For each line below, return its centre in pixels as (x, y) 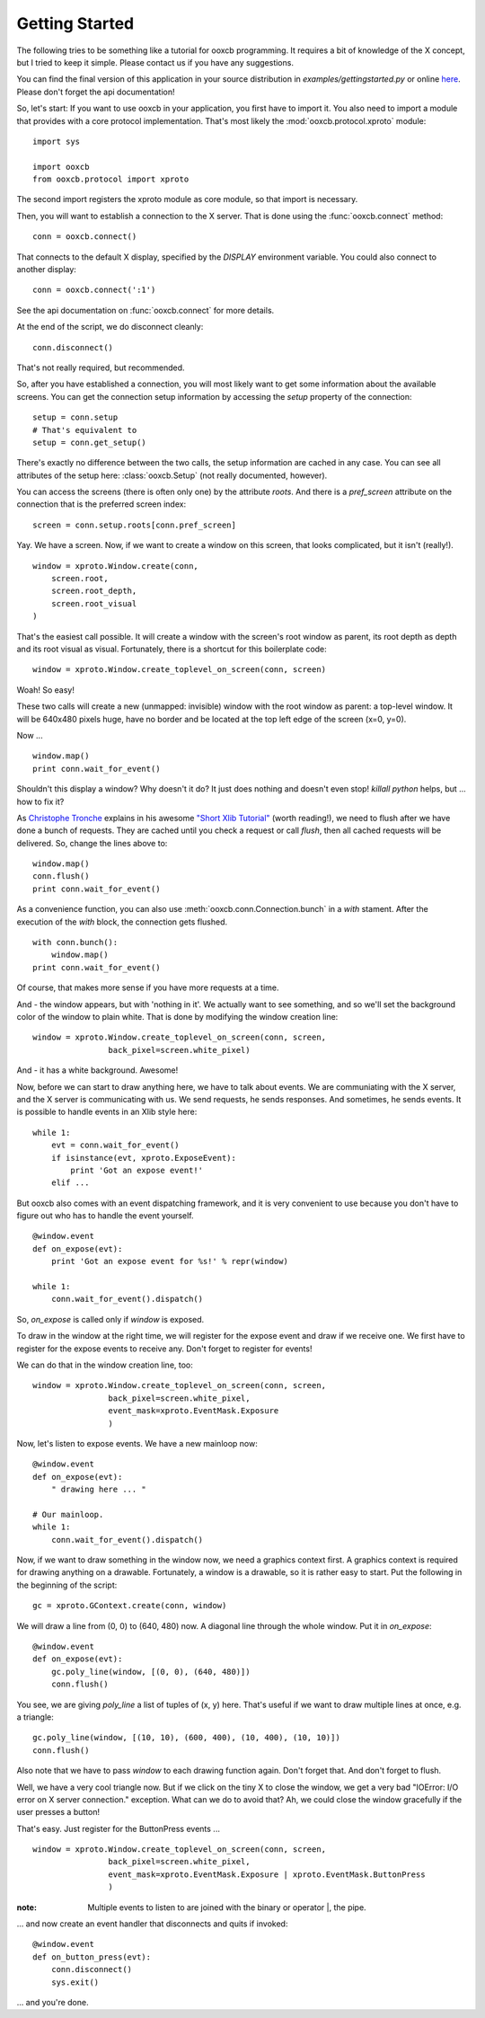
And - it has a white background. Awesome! (97, 1070)
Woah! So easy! (46, 690)
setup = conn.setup (75, 417)
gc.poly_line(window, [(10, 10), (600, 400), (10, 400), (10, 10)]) (186, 1738)
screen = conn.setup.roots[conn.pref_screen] (135, 525)
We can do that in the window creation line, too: (105, 1365)
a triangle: (35, 1717)
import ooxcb (61, 167)
